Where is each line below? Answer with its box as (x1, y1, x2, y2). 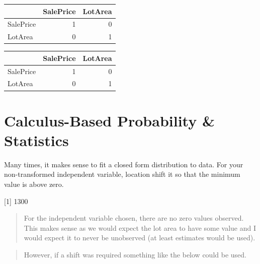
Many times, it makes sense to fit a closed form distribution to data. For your (4, 159, 243, 169)
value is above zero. (4, 179, 64, 189)
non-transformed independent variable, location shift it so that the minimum (4, 169, 240, 179)
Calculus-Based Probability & (4, 110, 215, 130)
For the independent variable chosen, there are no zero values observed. (24, 213, 244, 223)
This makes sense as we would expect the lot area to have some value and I (24, 222, 256, 233)
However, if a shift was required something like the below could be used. (24, 249, 246, 260)
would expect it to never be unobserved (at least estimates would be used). (24, 232, 255, 243)
